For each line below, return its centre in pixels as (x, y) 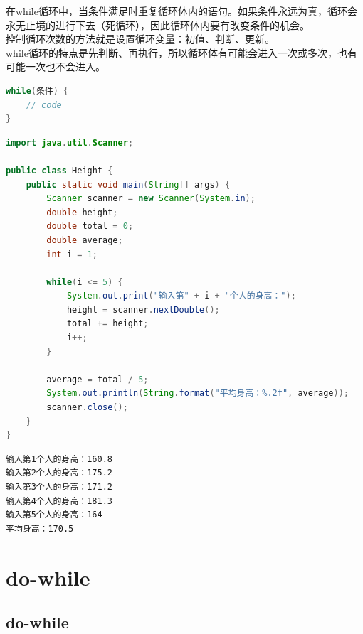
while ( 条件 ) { (37, 91)
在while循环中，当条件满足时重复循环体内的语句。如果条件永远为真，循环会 (181, 11)
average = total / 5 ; (98, 379)
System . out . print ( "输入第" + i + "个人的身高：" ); (181, 296)
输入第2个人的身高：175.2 (59, 473)
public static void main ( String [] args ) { (128, 184)
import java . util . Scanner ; (70, 143)
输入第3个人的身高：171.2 (59, 487)
